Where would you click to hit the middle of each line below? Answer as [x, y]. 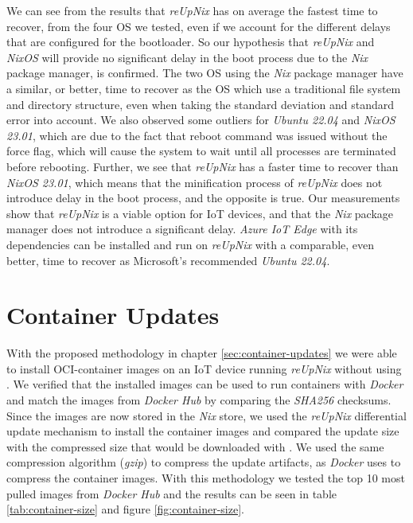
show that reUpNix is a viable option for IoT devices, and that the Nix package [200, 213]
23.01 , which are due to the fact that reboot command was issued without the [197, 135]
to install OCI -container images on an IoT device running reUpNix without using [204, 368]
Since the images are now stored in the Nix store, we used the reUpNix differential [206, 415]
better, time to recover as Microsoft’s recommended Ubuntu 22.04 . [168, 260]
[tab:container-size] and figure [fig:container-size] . [125, 509]
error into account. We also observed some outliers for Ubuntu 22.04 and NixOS [201, 120]
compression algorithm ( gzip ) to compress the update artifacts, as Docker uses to [204, 462]
